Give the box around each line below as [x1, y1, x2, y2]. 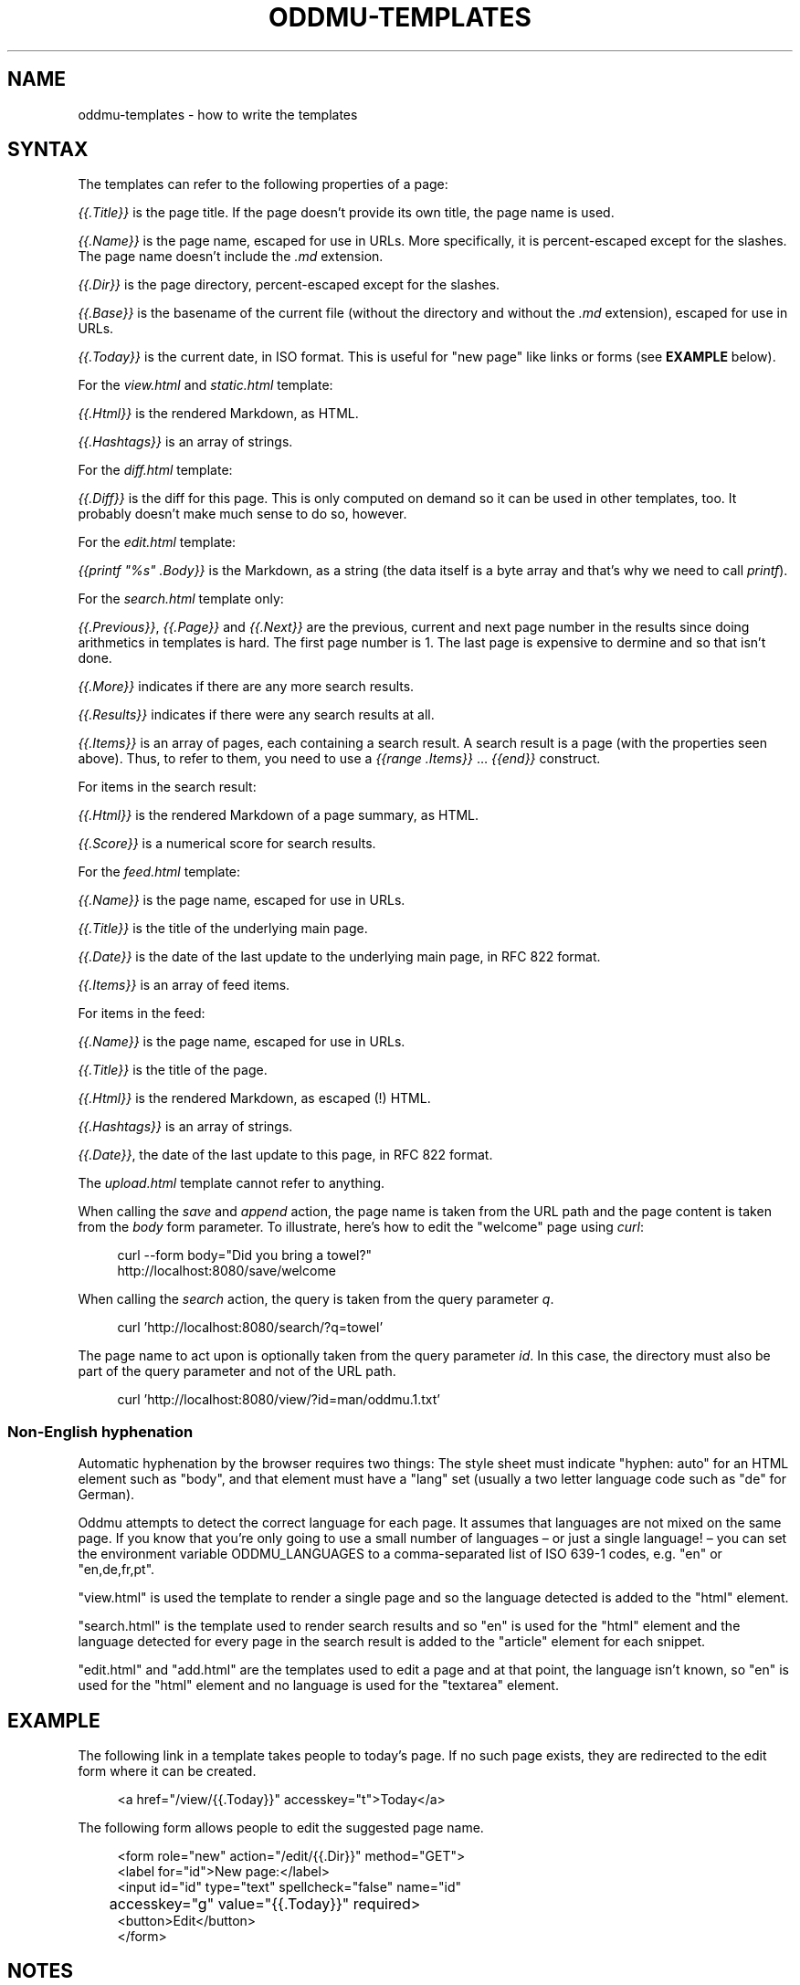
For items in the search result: [78, 779, 257, 795]
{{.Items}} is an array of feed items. [78, 977, 290, 993]
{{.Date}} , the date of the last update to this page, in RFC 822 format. [78, 1147, 493, 1163]
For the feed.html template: [78, 864, 241, 880]
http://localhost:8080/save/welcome [117, 1263, 336, 1279]
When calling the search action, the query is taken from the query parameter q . [78, 1291, 554, 1308]
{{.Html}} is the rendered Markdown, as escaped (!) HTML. [78, 1090, 431, 1107]
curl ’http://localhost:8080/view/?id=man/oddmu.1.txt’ [117, 1392, 440, 1408]
